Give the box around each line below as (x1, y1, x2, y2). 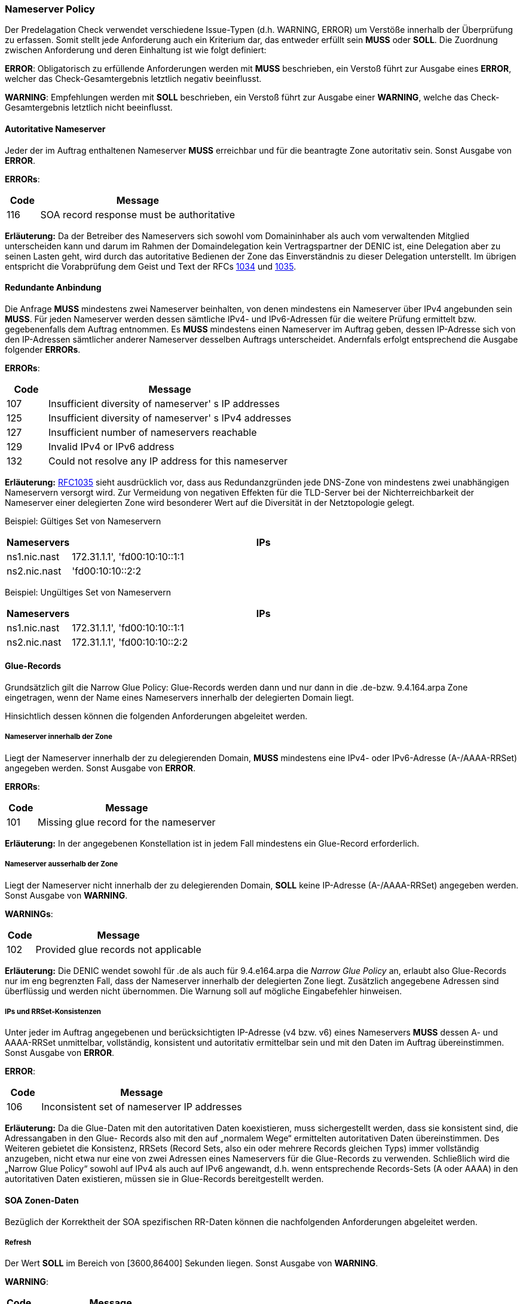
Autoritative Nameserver (5, 123, 106, 134)
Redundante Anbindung (5, 282, 102, 293)
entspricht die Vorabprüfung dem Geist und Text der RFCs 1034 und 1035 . (5, 261, 296, 271)
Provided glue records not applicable (35, 943, 201, 955)
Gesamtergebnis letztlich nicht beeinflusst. (5, 102, 173, 113)
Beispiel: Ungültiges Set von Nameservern (5, 587, 172, 597)
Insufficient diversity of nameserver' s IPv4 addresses (48, 411, 292, 424)
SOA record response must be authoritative (40, 208, 235, 221)
